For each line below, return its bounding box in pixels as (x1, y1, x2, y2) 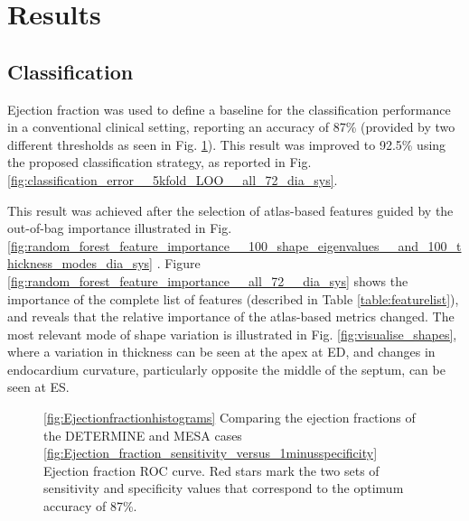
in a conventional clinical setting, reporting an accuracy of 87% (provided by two (7, 117, 455, 136)
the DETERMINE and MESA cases (43, 425, 242, 444)
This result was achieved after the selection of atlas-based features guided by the (7, 200, 454, 219)
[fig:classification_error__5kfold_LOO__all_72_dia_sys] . (7, 170, 338, 189)
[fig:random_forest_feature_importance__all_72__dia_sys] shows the (7, 271, 408, 290)
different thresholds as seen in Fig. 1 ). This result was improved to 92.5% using (7, 135, 446, 154)
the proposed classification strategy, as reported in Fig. (7, 153, 312, 172)
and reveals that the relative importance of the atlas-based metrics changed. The (7, 307, 455, 326)
